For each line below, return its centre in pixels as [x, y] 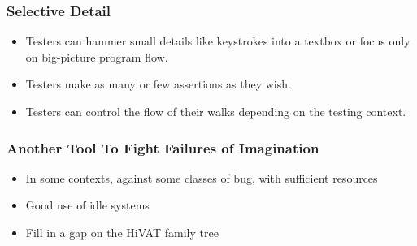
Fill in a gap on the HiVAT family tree [122, 232]
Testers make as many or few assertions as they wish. [158, 84]
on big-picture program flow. [97, 56]
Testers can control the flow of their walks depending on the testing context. [216, 111]
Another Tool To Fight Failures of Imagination [163, 147]
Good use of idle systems [87, 205]
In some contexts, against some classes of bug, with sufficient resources [202, 177]
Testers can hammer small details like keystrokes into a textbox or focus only [218, 41]
